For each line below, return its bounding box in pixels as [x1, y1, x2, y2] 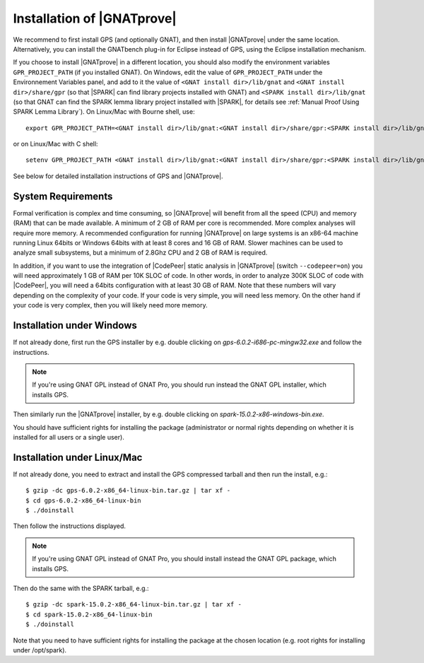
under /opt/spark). [13, 645, 67, 654]
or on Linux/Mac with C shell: [13, 140, 98, 148]
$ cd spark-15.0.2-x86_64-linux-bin [25, 610, 153, 618]
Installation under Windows [13, 319, 138, 331]
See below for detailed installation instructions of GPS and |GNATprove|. [13, 172, 223, 180]
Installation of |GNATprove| [13, 11, 177, 26]
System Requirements [13, 190, 113, 202]
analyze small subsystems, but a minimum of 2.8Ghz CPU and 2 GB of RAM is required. [13, 248, 268, 257]
